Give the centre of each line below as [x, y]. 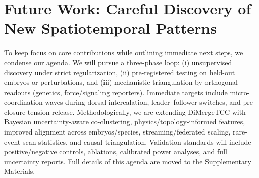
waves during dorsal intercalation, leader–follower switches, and [143, 102]
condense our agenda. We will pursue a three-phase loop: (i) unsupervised [118, 62]
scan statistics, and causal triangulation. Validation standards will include [137, 141]
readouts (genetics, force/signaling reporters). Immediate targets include [116, 92]
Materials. [20, 171]
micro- [240, 92]
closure [15, 112]
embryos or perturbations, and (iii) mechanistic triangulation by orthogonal [121, 82]
